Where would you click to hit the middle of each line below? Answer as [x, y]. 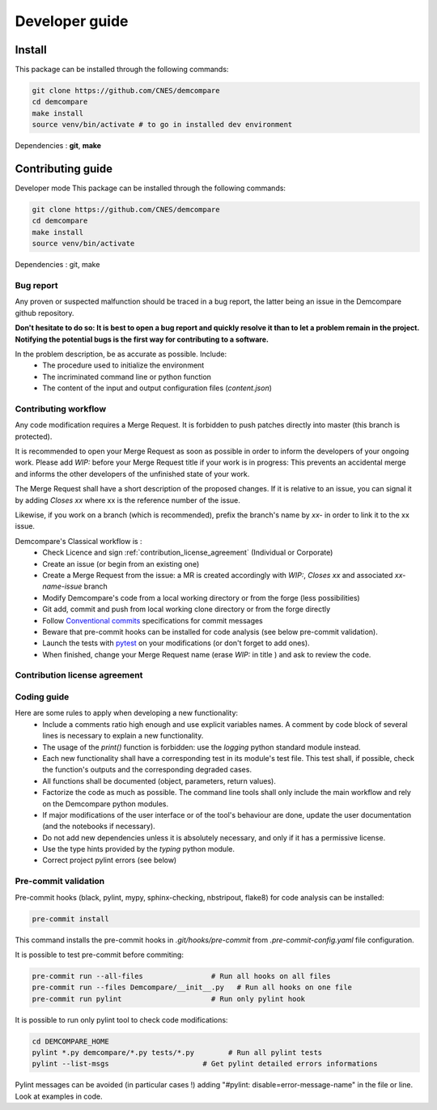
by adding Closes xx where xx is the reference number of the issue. [127, 500]
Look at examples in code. [59, 1096]
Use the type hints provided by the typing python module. [138, 849]
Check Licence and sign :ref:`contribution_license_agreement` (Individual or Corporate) [188, 553]
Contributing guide [64, 169]
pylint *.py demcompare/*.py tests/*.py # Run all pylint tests [177, 1053]
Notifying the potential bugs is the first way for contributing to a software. [142, 339]
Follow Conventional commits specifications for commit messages [153, 620]
